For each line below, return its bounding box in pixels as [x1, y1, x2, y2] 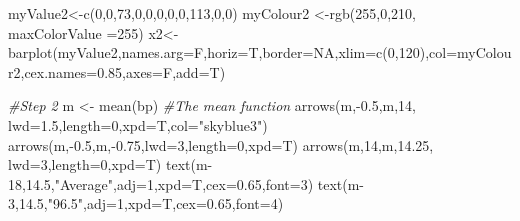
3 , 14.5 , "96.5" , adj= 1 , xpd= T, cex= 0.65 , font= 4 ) [8, 193, 284, 214]
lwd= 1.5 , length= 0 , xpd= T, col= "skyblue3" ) [8, 114, 268, 135]
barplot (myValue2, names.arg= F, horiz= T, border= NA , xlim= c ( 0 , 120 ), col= [8, 42, 458, 63]
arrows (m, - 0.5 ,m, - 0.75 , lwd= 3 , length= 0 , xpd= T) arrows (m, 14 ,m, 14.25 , [8, 134, 434, 155]
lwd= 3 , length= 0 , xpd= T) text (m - [8, 154, 213, 175]
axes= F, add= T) [126, 61, 226, 82]
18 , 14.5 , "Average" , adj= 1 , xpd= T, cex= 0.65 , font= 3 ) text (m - [8, 173, 365, 194]
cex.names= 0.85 [24, 61, 123, 82]
